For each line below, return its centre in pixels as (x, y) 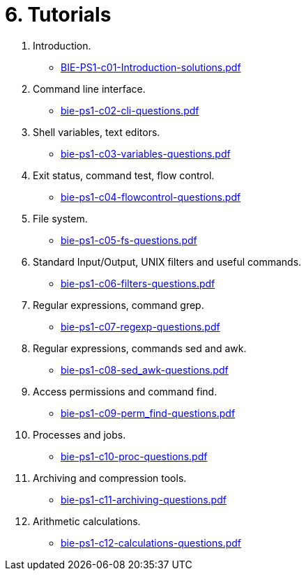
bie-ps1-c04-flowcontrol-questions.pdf (151, 197)
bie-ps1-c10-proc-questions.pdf (134, 456)
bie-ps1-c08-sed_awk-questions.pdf (145, 370)
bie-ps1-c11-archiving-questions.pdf (144, 499)
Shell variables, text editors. (97, 132)
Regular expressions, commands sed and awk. (140, 348)
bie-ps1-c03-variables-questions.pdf (146, 153)
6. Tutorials (58, 15)
